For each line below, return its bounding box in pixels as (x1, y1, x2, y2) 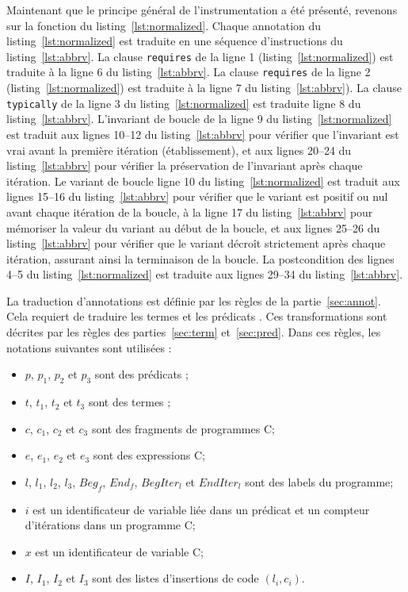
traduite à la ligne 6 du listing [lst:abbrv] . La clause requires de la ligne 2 (6, 63, 371, 80)
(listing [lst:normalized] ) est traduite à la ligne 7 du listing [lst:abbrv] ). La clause (6, 79, 402, 96)
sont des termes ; (88, 394, 171, 410)
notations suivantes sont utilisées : (6, 339, 172, 356)
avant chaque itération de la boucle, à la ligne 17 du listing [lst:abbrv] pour (6, 203, 373, 220)
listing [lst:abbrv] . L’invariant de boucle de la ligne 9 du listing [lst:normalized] (6, 110, 392, 127)
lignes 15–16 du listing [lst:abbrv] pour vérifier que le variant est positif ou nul (6, 188, 388, 205)
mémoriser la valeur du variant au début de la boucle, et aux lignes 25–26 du (6, 219, 380, 236)
